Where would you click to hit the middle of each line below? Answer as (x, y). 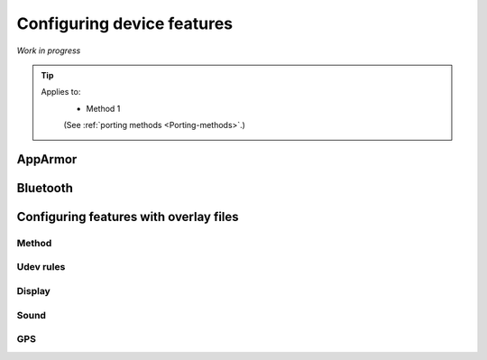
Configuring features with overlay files (128, 217)
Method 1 (103, 108)
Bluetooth (45, 188)
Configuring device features (125, 23)
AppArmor (47, 159)
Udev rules (41, 267)
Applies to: (61, 92)
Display (34, 291)
